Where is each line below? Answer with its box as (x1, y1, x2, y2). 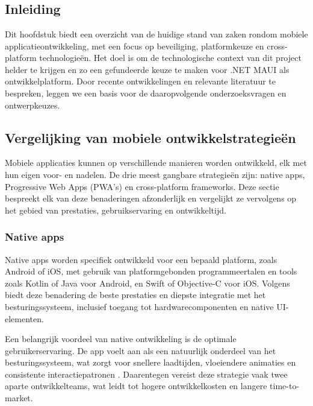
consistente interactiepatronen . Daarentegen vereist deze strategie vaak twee (5, 367, 288, 380)
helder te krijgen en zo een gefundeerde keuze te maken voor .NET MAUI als (5, 63, 290, 75)
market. (5, 392, 33, 404)
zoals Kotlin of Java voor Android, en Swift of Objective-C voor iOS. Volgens (5, 276, 290, 289)
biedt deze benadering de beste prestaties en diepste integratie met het (5, 288, 266, 301)
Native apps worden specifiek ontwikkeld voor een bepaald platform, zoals (5, 253, 277, 265)
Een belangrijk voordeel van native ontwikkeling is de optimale (5, 332, 237, 345)
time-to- (270, 379, 300, 392)
